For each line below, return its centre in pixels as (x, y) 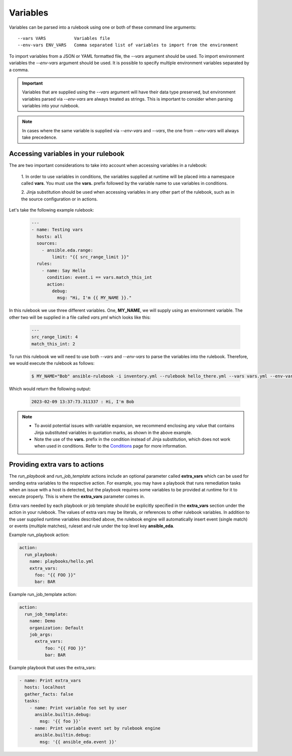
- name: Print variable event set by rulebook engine (95, 728)
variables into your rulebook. (51, 106)
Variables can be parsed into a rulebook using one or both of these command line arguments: (103, 27)
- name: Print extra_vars (50, 681)
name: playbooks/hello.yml (62, 561)
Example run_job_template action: (43, 594)
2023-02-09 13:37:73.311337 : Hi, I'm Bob (83, 402)
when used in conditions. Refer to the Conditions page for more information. (110, 446)
